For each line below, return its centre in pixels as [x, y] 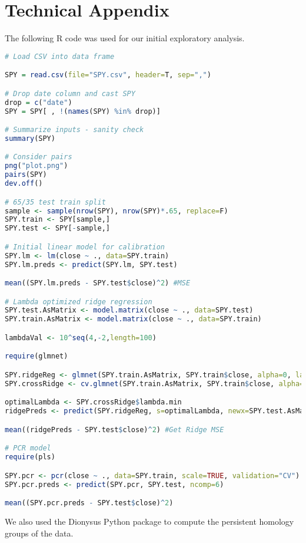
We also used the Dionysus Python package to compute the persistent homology [149, 521]
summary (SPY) [30, 138]
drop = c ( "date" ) [39, 102]
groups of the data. [39, 533]
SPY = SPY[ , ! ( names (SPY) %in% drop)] [83, 111]
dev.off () [24, 184]
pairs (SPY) [26, 175]
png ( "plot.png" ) [36, 166]
